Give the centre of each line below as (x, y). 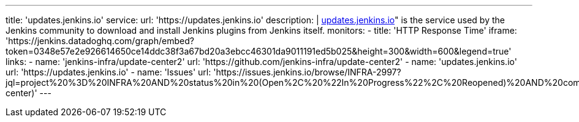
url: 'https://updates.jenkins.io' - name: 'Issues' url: (108, 72)
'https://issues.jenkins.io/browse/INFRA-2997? (307, 72)
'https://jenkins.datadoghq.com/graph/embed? (100, 41)
